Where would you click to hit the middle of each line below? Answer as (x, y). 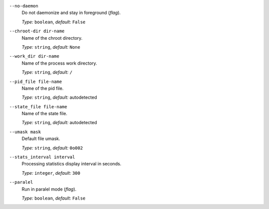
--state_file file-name (38, 106)
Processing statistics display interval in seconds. (71, 164)
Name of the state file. (44, 114)
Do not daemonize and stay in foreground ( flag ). (71, 13)
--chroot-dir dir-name (37, 31)
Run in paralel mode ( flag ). (49, 189)
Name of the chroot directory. (52, 38)
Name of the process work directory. (59, 63)
